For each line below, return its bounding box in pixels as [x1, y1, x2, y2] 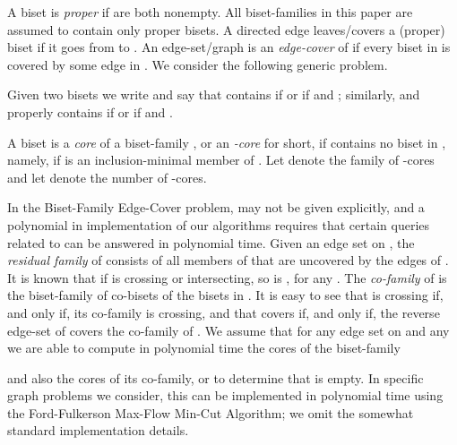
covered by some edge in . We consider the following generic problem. [7, 55, 388, 73]
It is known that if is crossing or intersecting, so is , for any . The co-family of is [7, 268, 447, 287]
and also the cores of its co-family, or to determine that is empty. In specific [7, 368, 424, 387]
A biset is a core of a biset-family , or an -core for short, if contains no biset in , [7, 133, 446, 151]
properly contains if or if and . [7, 102, 173, 121]
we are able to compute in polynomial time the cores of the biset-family [7, 338, 401, 357]
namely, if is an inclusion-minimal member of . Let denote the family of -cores [7, 150, 435, 169]
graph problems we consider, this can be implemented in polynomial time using [7, 386, 444, 405]
